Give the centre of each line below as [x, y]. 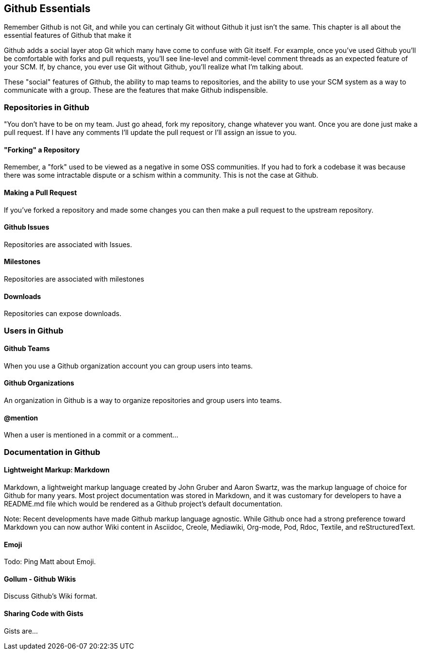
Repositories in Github [47, 107]
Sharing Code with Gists [44, 613]
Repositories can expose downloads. [63, 314]
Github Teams [27, 349]
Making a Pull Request [40, 193]
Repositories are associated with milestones [74, 279]
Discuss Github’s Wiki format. [51, 596]
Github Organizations [39, 383]
